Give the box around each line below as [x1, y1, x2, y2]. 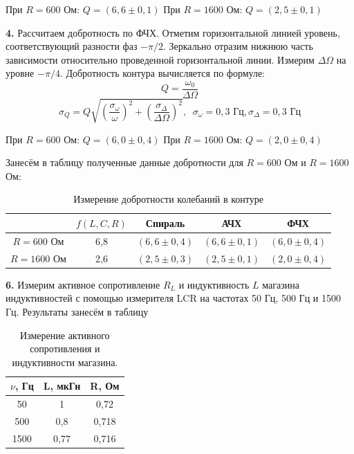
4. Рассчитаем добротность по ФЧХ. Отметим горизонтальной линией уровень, [6, 25, 340, 39]
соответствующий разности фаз [6, 39, 138, 53]
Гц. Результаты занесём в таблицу [6, 304, 149, 318]
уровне [6, 66, 35, 80]
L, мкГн [43, 379, 81, 393]
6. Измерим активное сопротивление [6, 277, 160, 291]
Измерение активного [20, 327, 110, 342]
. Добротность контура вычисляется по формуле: [59, 66, 265, 80]
